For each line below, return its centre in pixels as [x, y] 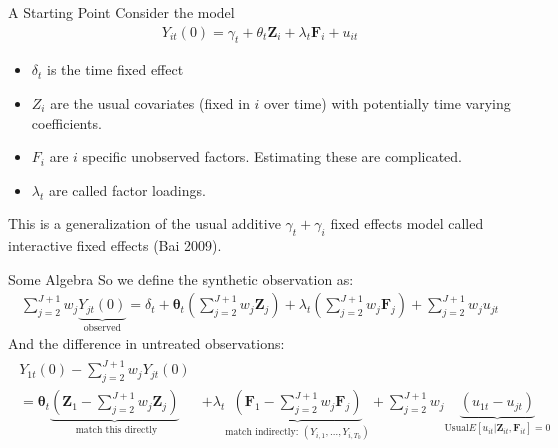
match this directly [116, 430]
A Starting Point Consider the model [121, 12]
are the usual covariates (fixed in [150, 103]
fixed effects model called [407, 223]
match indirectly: [262, 432]
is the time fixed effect [115, 69]
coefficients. [66, 122]
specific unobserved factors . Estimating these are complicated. [272, 156]
